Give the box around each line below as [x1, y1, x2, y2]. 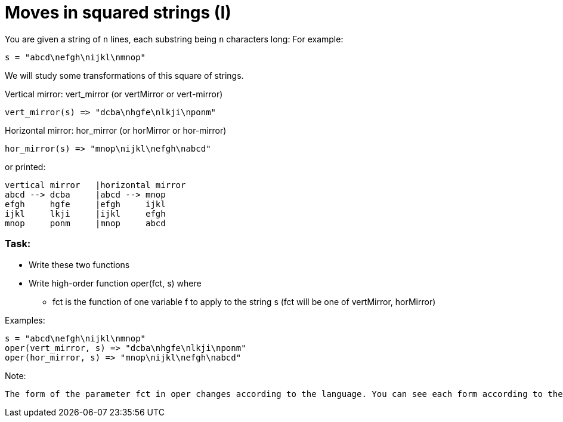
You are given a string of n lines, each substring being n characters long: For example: [5, 33, 344, 44]
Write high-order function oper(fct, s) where [29, 278, 202, 288]
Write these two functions [29, 259, 130, 270]
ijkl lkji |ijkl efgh [5, 208, 166, 218]
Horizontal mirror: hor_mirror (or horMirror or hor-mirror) [5, 125, 227, 135]
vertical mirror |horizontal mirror [5, 180, 186, 190]
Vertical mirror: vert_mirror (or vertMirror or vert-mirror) [5, 88, 223, 99]
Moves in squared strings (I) [5, 2, 231, 23]
